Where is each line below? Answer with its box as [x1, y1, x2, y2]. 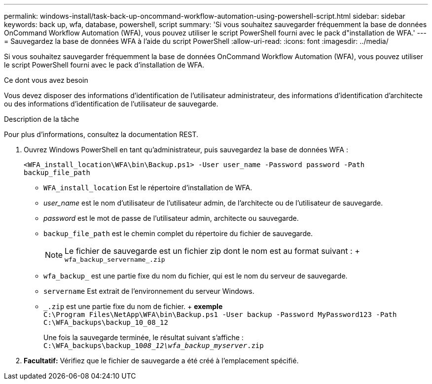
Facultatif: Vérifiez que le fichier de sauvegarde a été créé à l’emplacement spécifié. [24, 356, 299, 365]
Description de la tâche [4, 115, 79, 123]
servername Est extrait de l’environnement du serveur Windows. [43, 287, 254, 295]
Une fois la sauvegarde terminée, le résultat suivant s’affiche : [43, 333, 244, 342]
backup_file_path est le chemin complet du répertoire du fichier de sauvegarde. [43, 229, 313, 238]
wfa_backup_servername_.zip [65, 256, 165, 263]
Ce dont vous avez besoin [4, 76, 88, 84]
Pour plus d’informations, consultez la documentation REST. [4, 130, 199, 139]
